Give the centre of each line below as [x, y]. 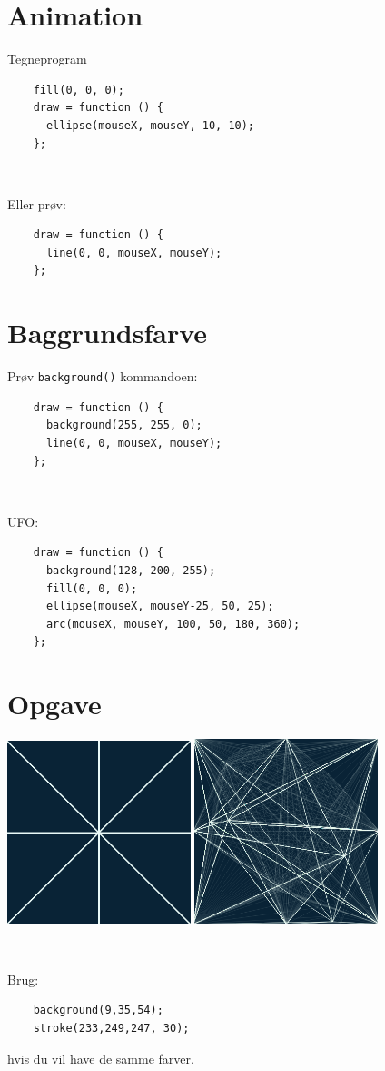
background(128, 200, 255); [131, 571]
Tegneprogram [47, 59]
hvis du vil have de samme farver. [101, 1058]
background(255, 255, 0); [124, 425]
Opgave [54, 704]
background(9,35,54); [98, 1010]
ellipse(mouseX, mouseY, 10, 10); [150, 125]
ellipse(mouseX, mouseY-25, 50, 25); [160, 606]
